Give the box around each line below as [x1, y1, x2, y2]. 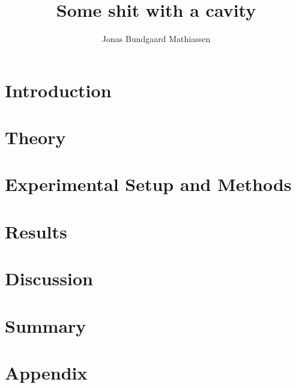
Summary [5, 313, 86, 338]
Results [5, 219, 67, 243]
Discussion [5, 266, 93, 291]
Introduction [5, 77, 112, 102]
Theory [5, 125, 66, 150]
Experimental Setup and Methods [5, 172, 292, 196]
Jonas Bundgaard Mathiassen [101, 32, 211, 45]
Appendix [5, 360, 88, 384]
